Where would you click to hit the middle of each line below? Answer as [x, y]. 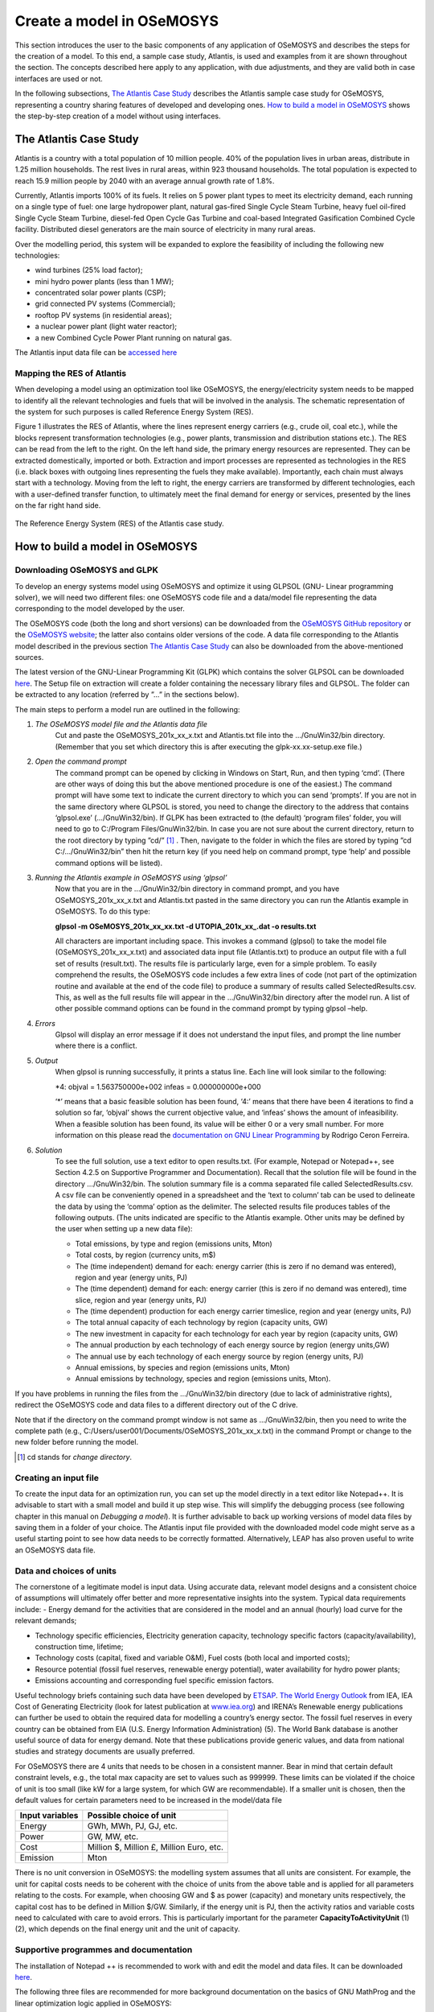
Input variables [49, 1816]
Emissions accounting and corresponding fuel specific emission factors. [154, 1680]
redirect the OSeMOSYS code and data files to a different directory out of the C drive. [156, 1405]
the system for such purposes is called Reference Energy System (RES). [134, 411]
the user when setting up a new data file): [124, 1229]
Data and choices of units [66, 1571]
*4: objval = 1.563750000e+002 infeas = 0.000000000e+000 [158, 1086]
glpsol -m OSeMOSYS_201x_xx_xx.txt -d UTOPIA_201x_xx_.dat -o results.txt [186, 926]
